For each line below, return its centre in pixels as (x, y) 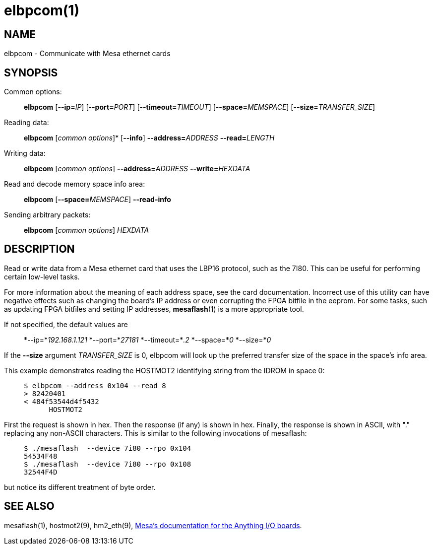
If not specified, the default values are (66, 324)
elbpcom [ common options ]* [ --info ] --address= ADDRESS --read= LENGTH (149, 138)
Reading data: (27, 123)
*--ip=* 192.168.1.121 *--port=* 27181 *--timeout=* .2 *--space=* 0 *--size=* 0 (148, 340)
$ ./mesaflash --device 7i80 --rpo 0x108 (108, 464)
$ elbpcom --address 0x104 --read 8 (95, 385)
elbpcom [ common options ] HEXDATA (87, 230)
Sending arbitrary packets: (47, 215)
